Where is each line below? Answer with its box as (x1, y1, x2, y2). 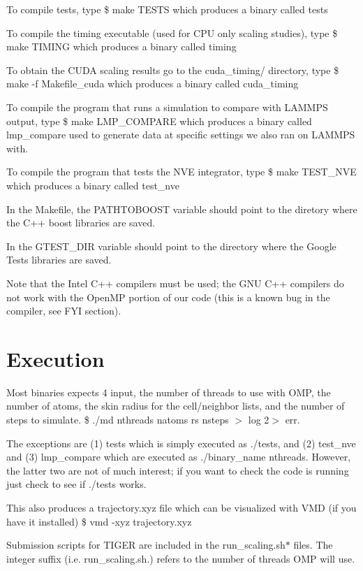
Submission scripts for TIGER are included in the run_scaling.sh (6, 537, 286, 552)
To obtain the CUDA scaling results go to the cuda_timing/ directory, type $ (6, 62, 339, 77)
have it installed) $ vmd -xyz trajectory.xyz (6, 514, 192, 528)
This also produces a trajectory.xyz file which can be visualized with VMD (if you (6, 500, 357, 514)
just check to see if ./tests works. (6, 477, 147, 491)
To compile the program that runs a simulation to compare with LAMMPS (6, 99, 328, 114)
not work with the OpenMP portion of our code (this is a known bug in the (6, 289, 330, 304)
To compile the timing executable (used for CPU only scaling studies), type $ (6, 25, 338, 40)
